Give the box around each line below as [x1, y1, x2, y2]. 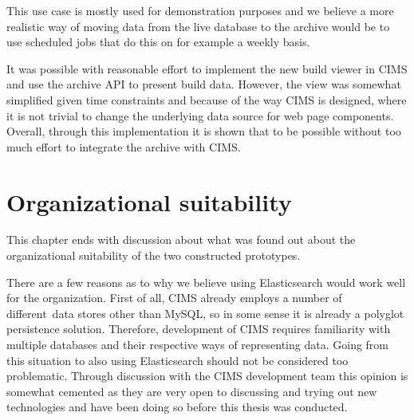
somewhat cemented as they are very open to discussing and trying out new [6, 383, 377, 399]
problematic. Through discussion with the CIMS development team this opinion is [6, 367, 408, 384]
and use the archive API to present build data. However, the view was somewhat [6, 76, 401, 92]
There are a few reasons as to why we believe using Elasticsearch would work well [6, 273, 406, 290]
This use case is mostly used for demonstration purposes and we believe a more [6, 2, 394, 18]
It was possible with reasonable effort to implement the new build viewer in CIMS [6, 60, 408, 77]
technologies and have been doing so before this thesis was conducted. [6, 398, 348, 415]
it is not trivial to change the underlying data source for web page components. [6, 107, 394, 124]
